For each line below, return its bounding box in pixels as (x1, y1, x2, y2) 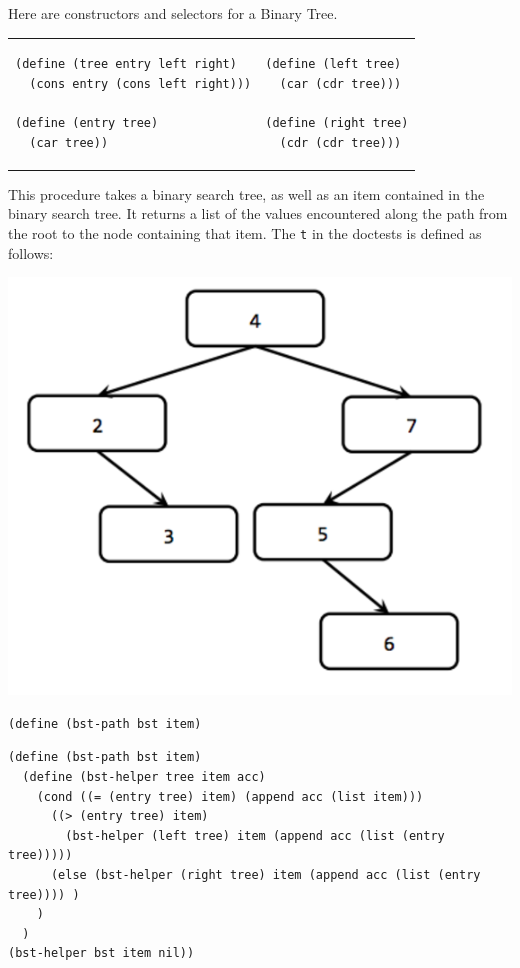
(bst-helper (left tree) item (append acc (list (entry (65, 828, 445, 843)
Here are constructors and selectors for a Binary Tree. (8, 3, 338, 23)
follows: (8, 242, 54, 263)
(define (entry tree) (15, 116, 159, 131)
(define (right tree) (265, 116, 409, 131)
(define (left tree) (265, 57, 402, 72)
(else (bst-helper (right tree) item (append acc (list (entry (50, 867, 481, 882)
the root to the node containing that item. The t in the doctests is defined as (8, 223, 482, 243)
